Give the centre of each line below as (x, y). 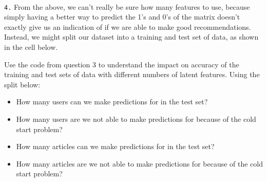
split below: (22, 84)
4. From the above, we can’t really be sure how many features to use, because (127, 6)
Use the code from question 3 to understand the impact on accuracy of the (122, 64)
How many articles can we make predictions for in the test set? (115, 146)
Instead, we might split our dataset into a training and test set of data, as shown (131, 37)
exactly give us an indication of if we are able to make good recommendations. (128, 26)
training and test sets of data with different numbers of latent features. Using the (132, 74)
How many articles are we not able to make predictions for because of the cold (140, 163)
